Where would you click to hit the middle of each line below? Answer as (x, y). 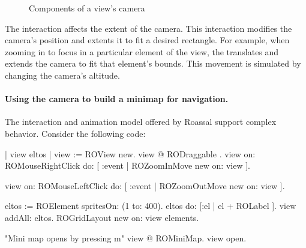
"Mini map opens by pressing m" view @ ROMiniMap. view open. (126, 237)
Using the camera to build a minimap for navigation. (117, 99)
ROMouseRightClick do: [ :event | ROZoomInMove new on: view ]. (127, 165)
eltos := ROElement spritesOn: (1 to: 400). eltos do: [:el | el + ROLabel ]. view (151, 206)
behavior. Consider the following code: (75, 133)
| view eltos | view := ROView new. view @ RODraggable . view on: (130, 153)
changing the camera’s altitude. (62, 75)
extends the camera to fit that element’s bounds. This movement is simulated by (153, 63)
